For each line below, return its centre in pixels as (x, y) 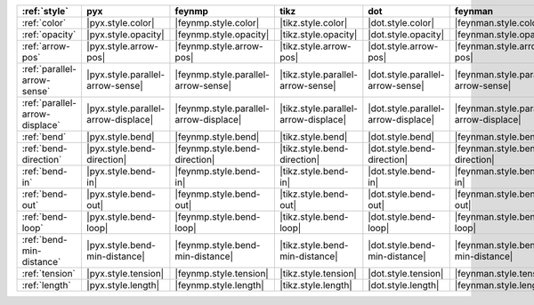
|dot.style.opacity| (406, 34)
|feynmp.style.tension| (222, 273)
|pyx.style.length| (123, 285)
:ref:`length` (46, 285)
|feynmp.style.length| (219, 285)
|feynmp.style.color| (217, 23)
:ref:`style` (45, 11)
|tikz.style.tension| (318, 273)
